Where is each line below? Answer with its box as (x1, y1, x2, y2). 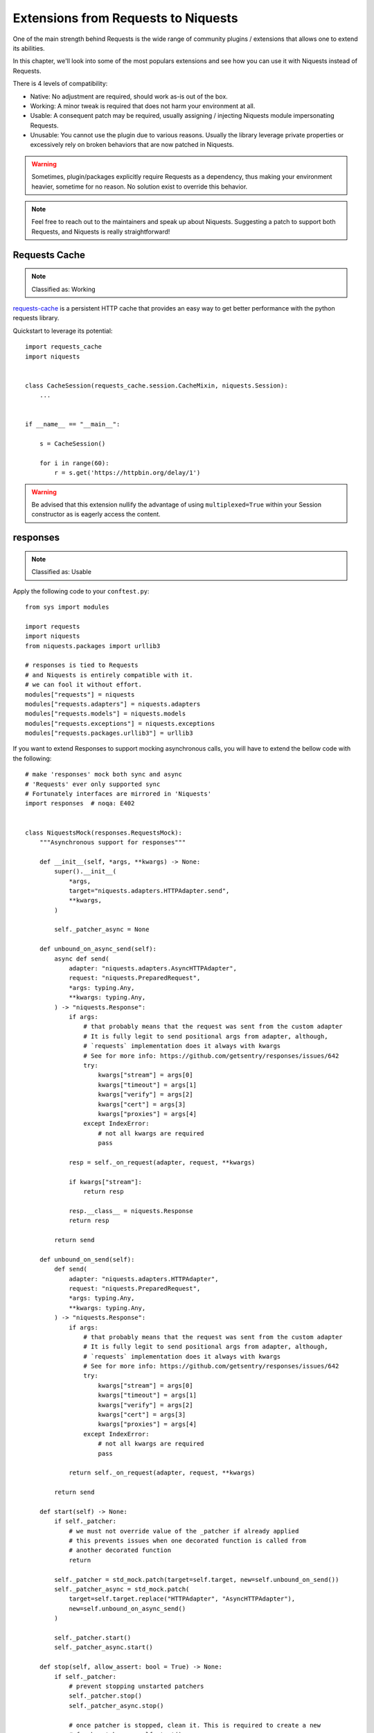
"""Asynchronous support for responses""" (39, 838, 186, 846)
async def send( (54, 955, 109, 963)
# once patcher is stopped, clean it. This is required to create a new (69, 1721, 321, 1729)
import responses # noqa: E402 (25, 799, 135, 808)
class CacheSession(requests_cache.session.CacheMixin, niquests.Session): (25, 381, 288, 390)
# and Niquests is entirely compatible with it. (25, 671, 193, 679)
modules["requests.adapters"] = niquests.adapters (25, 700, 201, 708)
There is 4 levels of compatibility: (12, 80, 108, 88)
